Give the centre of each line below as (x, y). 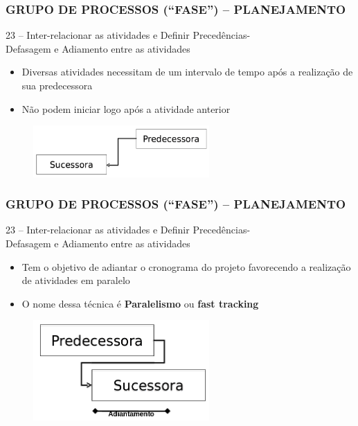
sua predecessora (57, 85)
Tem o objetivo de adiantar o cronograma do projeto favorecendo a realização (186, 266)
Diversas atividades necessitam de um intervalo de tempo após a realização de (187, 72)
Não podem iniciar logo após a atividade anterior (126, 108)
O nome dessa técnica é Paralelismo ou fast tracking (140, 303)
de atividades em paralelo (76, 280)
